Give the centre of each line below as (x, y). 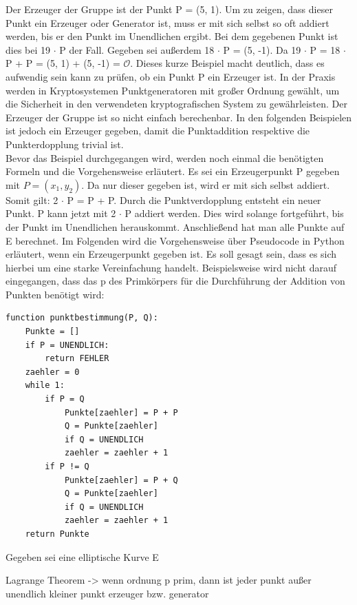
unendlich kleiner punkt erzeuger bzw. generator (107, 593)
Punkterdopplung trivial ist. (65, 144)
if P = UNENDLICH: (67, 345)
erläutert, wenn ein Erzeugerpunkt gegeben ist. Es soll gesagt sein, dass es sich (171, 254)
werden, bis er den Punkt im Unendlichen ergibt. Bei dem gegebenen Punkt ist (172, 36)
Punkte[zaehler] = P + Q (121, 480)
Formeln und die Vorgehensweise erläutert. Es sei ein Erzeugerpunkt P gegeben (173, 171)
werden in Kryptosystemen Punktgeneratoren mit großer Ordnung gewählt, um (173, 90)
